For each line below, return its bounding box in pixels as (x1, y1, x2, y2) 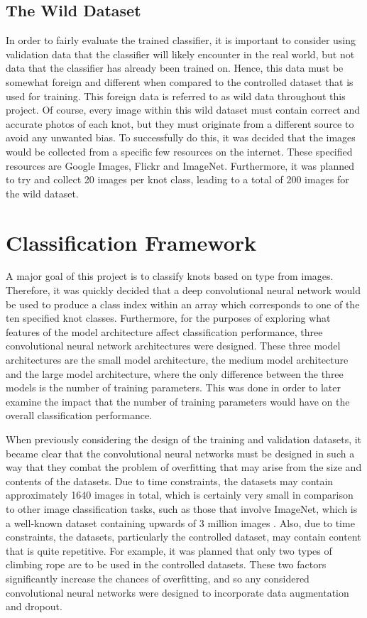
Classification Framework (6, 227, 257, 256)
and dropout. (6, 599, 62, 614)
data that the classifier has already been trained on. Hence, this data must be (6, 60, 344, 75)
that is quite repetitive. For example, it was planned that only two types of (6, 543, 332, 558)
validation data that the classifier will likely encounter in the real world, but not (6, 46, 355, 61)
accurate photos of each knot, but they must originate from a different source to (6, 116, 354, 131)
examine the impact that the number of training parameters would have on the (6, 394, 350, 408)
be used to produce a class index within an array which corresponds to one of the (6, 296, 360, 311)
